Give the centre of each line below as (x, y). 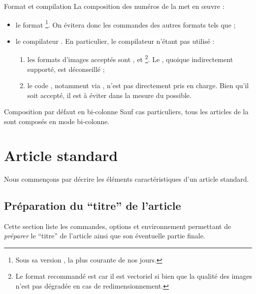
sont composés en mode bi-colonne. (57, 121)
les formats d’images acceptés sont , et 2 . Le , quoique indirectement (130, 59)
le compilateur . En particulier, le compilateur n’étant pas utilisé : (115, 41)
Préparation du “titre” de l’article (93, 205)
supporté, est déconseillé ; (66, 69)
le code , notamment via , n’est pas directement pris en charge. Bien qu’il (138, 85)
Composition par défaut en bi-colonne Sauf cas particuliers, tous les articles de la (126, 112)
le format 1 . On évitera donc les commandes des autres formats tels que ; (126, 24)
